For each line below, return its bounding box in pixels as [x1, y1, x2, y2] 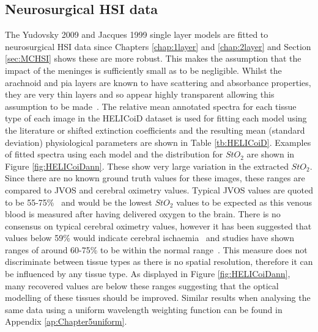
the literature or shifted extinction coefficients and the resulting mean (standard [5, 123, 305, 136]
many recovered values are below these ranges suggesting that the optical [5, 279, 279, 292]
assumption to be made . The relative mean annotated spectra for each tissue [5, 99, 297, 112]
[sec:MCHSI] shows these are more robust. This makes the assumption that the [5, 52, 301, 65]
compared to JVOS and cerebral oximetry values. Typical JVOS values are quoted [5, 183, 313, 196]
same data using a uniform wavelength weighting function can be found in [5, 303, 283, 316]
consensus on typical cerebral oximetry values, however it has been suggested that [5, 219, 312, 232]
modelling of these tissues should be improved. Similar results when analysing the [5, 291, 311, 304]
